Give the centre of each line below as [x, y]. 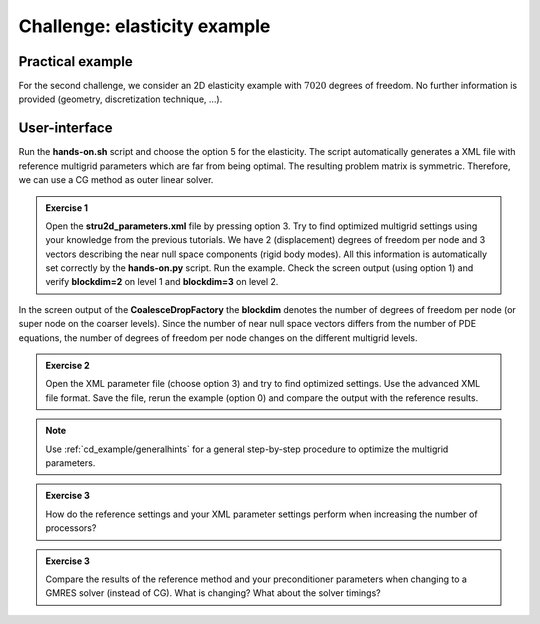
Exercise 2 [67, 366]
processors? [71, 528]
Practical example [76, 61]
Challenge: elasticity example [144, 26]
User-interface [65, 128]
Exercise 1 [67, 207]
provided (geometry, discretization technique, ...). [120, 99]
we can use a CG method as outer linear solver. [116, 180]
